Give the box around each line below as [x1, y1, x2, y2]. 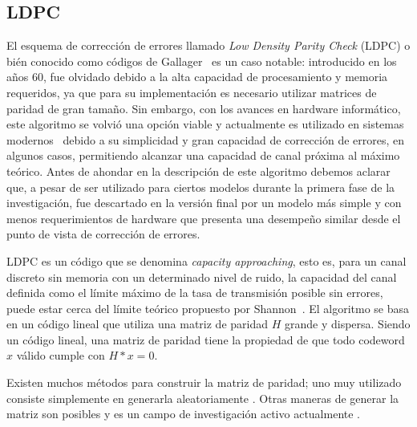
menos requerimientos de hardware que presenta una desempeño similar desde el [6, 209, 401, 226]
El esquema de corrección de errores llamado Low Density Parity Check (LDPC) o [6, 37, 411, 54]
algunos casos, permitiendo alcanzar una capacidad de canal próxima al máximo [6, 147, 400, 164]
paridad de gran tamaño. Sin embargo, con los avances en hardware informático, [6, 100, 401, 116]
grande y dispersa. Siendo [284, 315, 411, 332]
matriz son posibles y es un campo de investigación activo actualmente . [6, 405, 360, 422]
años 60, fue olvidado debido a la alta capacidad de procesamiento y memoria [6, 68, 388, 85]
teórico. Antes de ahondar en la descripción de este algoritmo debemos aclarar [6, 162, 391, 179]
